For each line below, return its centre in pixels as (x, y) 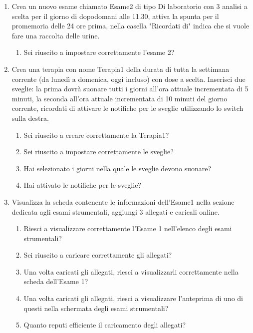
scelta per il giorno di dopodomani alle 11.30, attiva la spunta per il (115, 16)
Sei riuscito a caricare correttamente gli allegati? (98, 255)
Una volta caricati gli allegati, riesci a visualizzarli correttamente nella (131, 271)
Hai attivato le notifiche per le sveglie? (82, 185)
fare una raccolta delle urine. (56, 35)
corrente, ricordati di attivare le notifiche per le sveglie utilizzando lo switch (127, 108)
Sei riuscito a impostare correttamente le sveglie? (99, 152)
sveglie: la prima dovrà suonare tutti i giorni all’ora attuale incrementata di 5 (130, 89)
